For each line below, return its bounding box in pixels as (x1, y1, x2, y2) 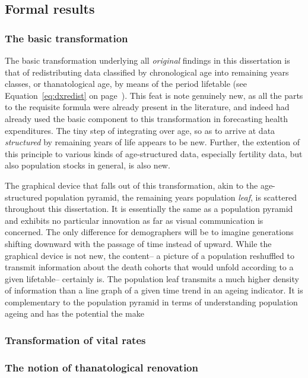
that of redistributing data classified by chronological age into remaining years (5, 65, 289, 78)
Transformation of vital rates (5, 332, 146, 347)
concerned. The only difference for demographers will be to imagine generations (5, 226, 294, 238)
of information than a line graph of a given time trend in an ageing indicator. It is (5, 284, 303, 296)
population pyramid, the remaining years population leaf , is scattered (45, 190, 297, 203)
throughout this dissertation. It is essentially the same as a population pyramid (5, 202, 293, 215)
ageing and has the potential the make (5, 307, 144, 320)
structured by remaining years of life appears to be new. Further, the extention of (5, 136, 300, 148)
